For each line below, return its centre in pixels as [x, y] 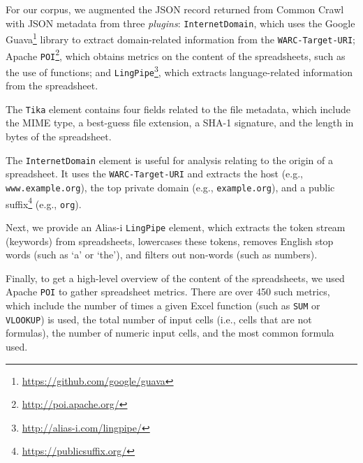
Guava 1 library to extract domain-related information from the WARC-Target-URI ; [180, 38]
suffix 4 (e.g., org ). [44, 203]
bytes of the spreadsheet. [59, 137]
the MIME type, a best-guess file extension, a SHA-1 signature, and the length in [180, 123]
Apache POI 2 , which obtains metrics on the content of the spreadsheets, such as [176, 54]
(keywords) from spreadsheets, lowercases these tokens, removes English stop [170, 241]
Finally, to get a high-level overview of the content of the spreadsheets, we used [175, 278]
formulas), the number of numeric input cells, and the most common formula [170, 333]
